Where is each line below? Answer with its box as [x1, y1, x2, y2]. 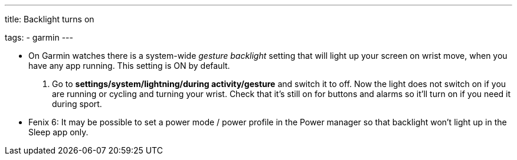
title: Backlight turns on [5, 14, 94, 24]
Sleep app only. [28, 127, 89, 137]
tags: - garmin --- [5, 32, 73, 42]
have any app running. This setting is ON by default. [28, 61, 230, 71]
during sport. [52, 99, 102, 109]
